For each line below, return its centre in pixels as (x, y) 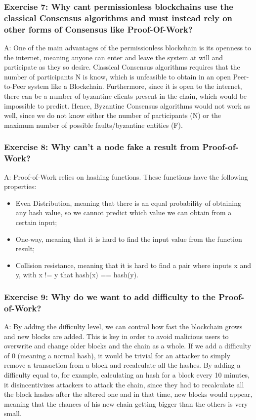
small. (13, 413)
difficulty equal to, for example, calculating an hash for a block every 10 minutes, (127, 375)
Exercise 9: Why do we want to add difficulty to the (110, 296)
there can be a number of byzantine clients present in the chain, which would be (126, 96)
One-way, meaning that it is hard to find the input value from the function (129, 239)
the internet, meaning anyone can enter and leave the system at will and (114, 57)
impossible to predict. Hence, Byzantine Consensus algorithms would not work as (127, 105)
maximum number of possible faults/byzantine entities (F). (93, 125)
